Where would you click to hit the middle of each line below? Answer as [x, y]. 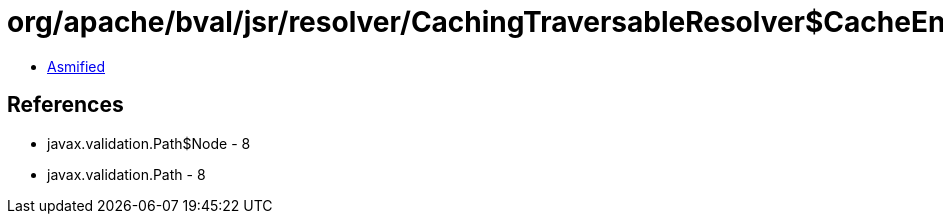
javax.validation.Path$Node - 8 [149, 143]
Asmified [76, 66]
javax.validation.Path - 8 [126, 174]
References [65, 105]
